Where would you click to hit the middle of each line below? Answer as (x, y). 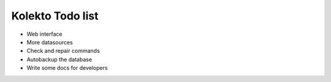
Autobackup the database (59, 59)
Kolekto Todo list (55, 16)
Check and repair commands (63, 51)
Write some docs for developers (67, 68)
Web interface (44, 34)
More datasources (50, 42)
